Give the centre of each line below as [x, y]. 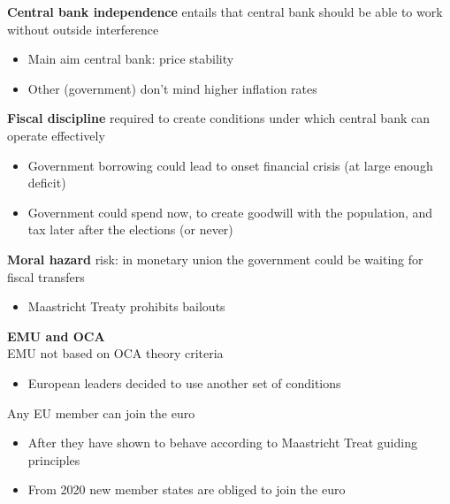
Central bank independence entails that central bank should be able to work [225, 11]
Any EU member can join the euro [101, 412]
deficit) [47, 183]
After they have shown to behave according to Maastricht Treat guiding [222, 443]
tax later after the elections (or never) [130, 229]
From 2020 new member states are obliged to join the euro [187, 489]
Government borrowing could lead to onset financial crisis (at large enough [230, 165]
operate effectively [56, 135]
